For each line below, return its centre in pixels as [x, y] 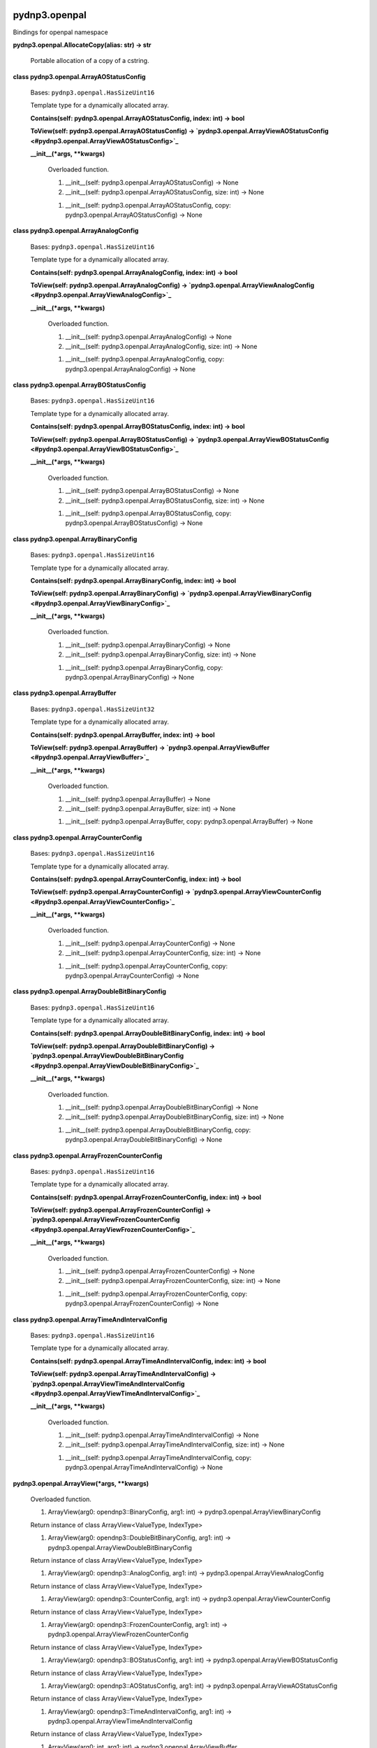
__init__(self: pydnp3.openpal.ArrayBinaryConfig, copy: [144, 667]
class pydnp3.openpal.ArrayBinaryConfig [75, 539]
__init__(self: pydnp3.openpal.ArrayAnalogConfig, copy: [145, 359]
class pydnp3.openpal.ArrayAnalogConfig [76, 231]
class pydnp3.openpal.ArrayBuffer [65, 693]
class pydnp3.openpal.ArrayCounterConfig [77, 837]
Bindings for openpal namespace [60, 32]
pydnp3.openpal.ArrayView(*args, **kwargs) [81, 1483]
